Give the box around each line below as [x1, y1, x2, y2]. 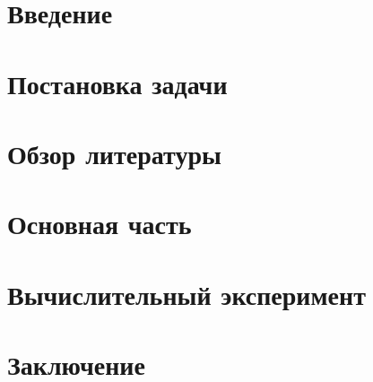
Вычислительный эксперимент [7, 275, 366, 312]
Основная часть [7, 205, 192, 242]
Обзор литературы [7, 135, 221, 171]
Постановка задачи [7, 65, 228, 101]
